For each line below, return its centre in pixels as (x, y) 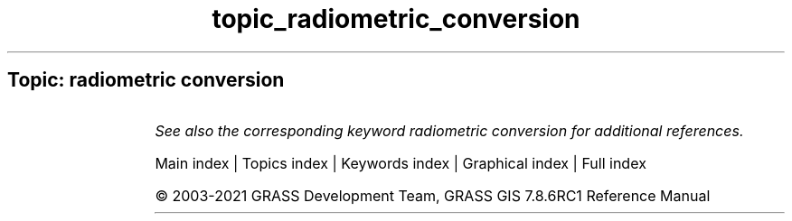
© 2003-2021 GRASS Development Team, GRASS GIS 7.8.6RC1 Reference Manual (433, 195)
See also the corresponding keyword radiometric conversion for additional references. (449, 130)
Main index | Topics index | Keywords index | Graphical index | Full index (401, 163)
